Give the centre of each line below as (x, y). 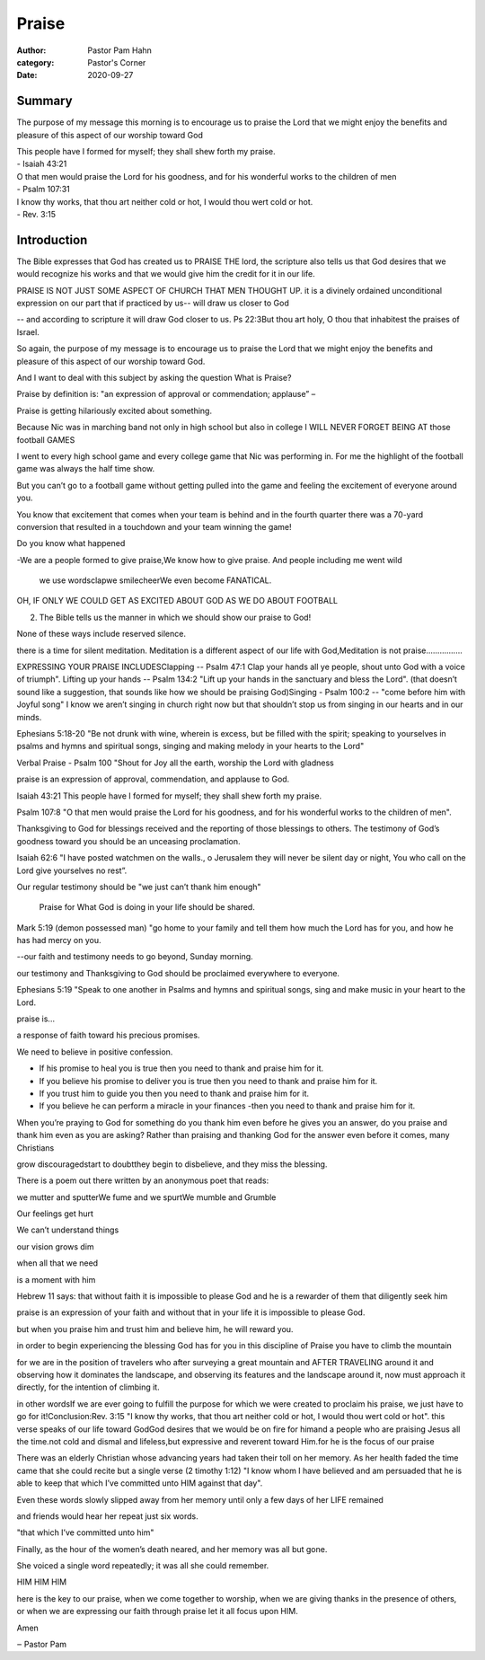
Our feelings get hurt (55, 1214)
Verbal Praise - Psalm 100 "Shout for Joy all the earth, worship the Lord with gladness (175, 763)
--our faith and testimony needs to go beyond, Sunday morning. (135, 957)
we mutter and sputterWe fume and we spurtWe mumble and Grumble (146, 1197)
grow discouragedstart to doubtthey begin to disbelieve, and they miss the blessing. (172, 1164)
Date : (27, 75)
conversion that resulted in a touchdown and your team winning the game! (154, 526)
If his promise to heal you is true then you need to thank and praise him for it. (181, 1068)
